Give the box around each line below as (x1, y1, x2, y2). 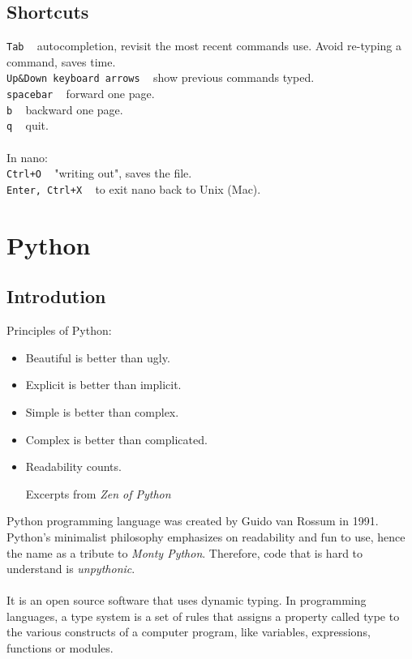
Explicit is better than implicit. (25, 376, 182, 393)
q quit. (6, 117, 49, 134)
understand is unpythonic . (6, 560, 135, 577)
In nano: (6, 148, 48, 165)
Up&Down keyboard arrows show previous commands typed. (6, 69, 315, 86)
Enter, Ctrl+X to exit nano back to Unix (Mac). (6, 180, 261, 197)
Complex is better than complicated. (25, 430, 208, 447)
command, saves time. (6, 53, 116, 70)
